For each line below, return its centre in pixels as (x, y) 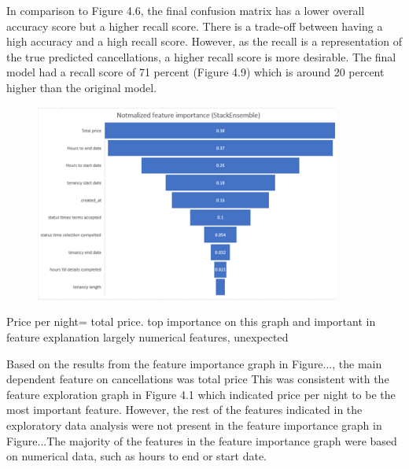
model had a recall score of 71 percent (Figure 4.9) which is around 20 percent (195, 72)
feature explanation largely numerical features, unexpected (147, 336)
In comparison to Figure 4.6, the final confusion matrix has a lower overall (186, 10)
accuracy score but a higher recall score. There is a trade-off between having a (195, 26)
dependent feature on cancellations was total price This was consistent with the (198, 379)
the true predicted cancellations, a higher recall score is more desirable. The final (201, 56)
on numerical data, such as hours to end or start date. (137, 456)
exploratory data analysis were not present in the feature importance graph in (194, 425)
